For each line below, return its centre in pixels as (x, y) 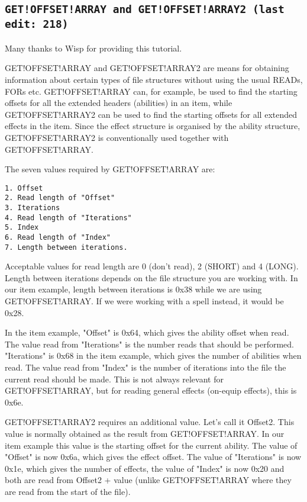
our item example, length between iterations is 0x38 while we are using (133, 289)
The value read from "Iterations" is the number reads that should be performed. (150, 344)
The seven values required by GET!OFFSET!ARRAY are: (110, 169)
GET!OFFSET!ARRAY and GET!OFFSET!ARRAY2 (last (145, 9)
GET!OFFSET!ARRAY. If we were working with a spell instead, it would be (144, 301)
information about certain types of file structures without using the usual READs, (154, 79)
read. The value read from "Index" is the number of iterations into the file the (146, 367)
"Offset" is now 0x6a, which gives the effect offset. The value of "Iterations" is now (153, 457)
